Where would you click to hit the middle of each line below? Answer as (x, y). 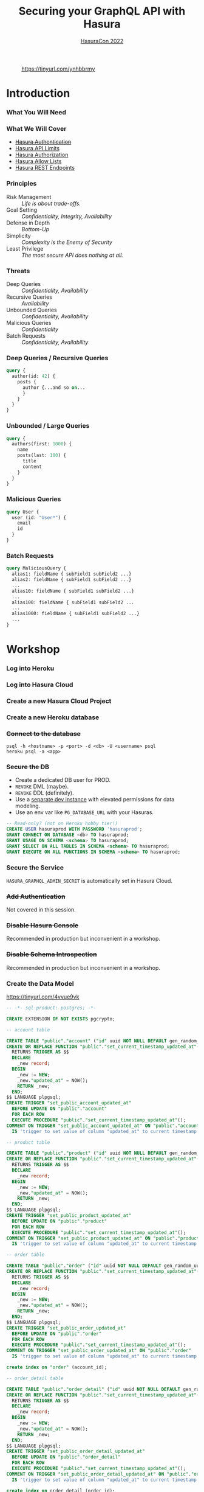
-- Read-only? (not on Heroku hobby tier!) (62, 824)
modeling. (28, 806)
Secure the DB (28, 767)
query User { (23, 512)
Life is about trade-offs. (51, 203)
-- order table (25, 1255)
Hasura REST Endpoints (45, 168)
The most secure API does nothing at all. (72, 255)
